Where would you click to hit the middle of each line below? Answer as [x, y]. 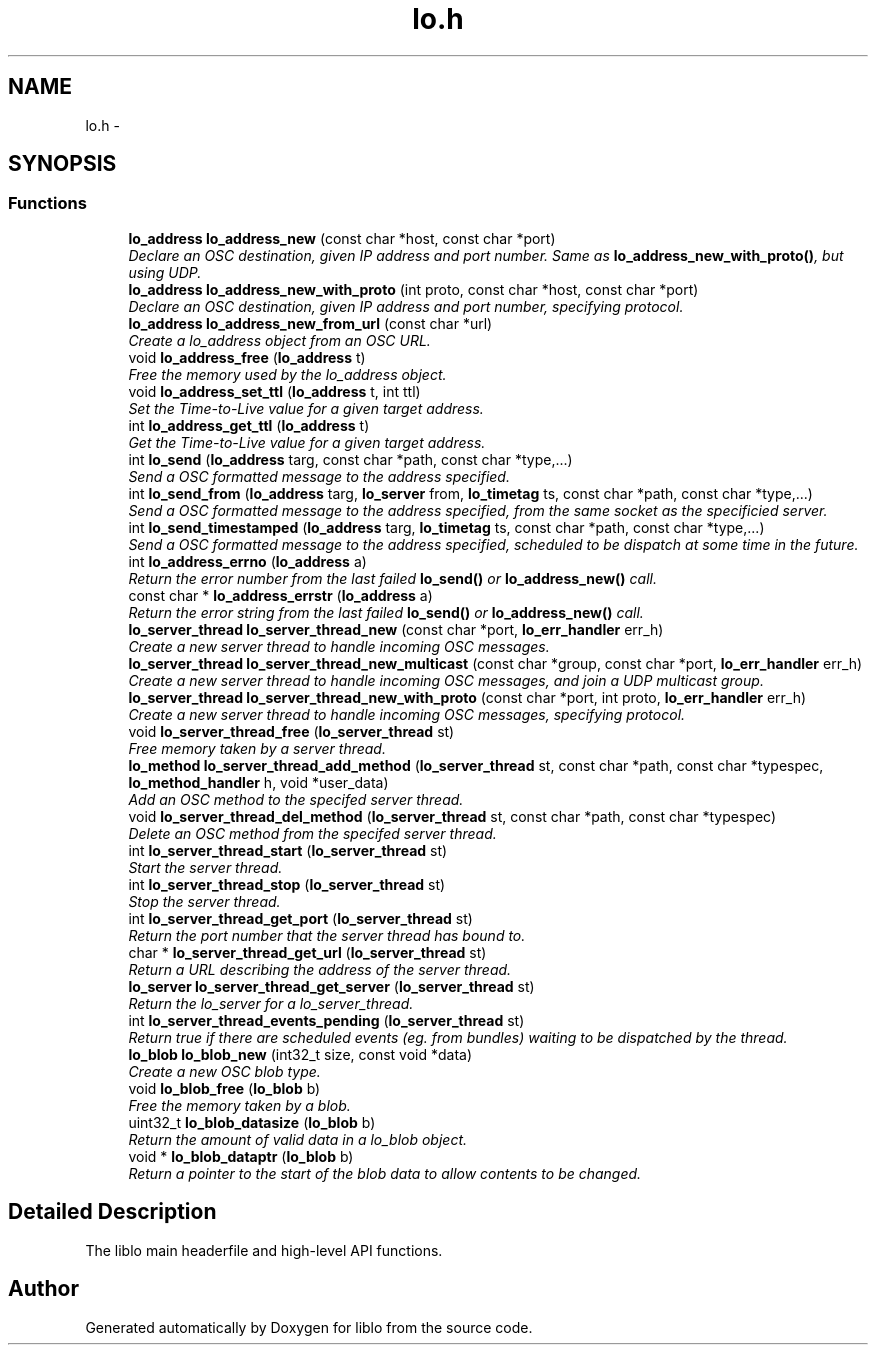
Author [43, 1289]
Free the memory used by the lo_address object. [287, 374]
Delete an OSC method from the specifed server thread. [312, 833]
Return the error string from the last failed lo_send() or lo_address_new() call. [386, 612]
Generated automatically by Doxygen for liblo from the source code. [309, 1327]
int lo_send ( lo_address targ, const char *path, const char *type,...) [350, 459]
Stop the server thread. [204, 901]
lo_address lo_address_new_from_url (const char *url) [310, 323]
